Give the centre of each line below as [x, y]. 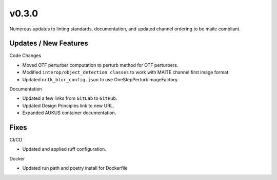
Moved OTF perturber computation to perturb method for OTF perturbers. [100, 65]
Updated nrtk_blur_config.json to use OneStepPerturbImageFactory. [101, 79]
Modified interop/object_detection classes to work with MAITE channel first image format [125, 73]
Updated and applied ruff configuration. [64, 149]
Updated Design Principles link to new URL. [68, 105]
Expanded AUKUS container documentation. [69, 113]
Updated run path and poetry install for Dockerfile [75, 168]
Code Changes [25, 56]
